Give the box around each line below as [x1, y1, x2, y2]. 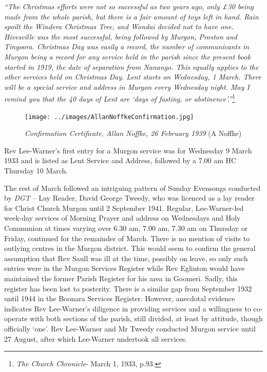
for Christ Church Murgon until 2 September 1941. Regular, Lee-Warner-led [4, 202, 244, 213]
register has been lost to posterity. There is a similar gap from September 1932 [4, 283, 252, 293]
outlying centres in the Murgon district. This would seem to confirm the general [4, 243, 256, 253]
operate [4, 313, 28, 324]
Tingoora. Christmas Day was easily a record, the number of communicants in [4, 41, 250, 52]
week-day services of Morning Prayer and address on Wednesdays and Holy [4, 212, 241, 223]
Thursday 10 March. [4, 165, 68, 176]
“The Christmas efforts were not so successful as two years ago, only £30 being [4, 1, 254, 11]
